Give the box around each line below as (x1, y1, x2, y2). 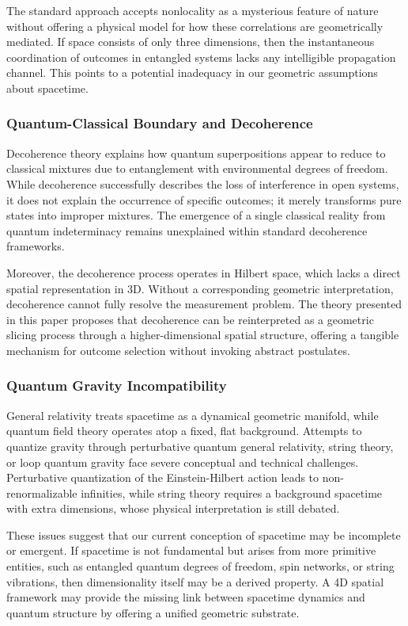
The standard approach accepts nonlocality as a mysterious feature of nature (6, 2, 379, 18)
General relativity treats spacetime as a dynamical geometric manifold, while (6, 407, 379, 423)
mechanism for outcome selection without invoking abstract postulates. (6, 342, 350, 358)
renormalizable (6, 484, 77, 501)
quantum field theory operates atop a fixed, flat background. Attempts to (6, 422, 362, 439)
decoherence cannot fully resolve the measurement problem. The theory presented (6, 296, 402, 312)
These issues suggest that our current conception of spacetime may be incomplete (6, 526, 401, 543)
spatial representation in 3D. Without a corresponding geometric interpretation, (6, 280, 394, 296)
